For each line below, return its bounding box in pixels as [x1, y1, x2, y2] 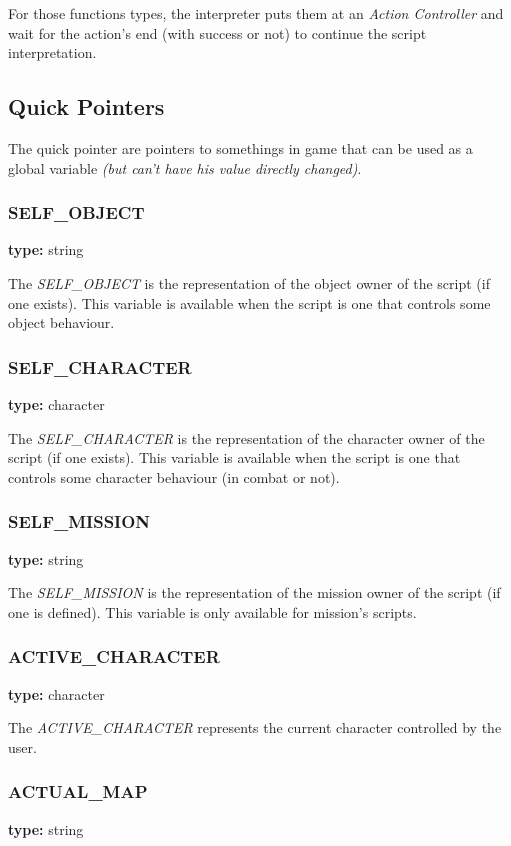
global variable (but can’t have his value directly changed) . [8, 157, 362, 178]
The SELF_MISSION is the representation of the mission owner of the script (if [8, 582, 501, 603]
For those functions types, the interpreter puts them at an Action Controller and [8, 3, 504, 23]
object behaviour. [8, 312, 115, 333]
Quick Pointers [8, 91, 165, 122]
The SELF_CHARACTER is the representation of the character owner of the [8, 427, 485, 448]
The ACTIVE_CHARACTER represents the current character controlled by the [8, 717, 502, 738]
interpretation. [8, 42, 97, 63]
